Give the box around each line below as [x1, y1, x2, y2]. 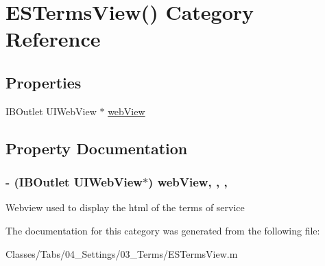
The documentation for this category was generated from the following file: [5, 223, 320, 237]
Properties [5, 71, 82, 93]
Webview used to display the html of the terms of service [5, 200, 245, 215]
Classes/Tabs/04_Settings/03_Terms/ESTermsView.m [5, 246, 238, 261]
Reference [5, 25, 101, 53]
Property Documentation [5, 137, 188, 158]
